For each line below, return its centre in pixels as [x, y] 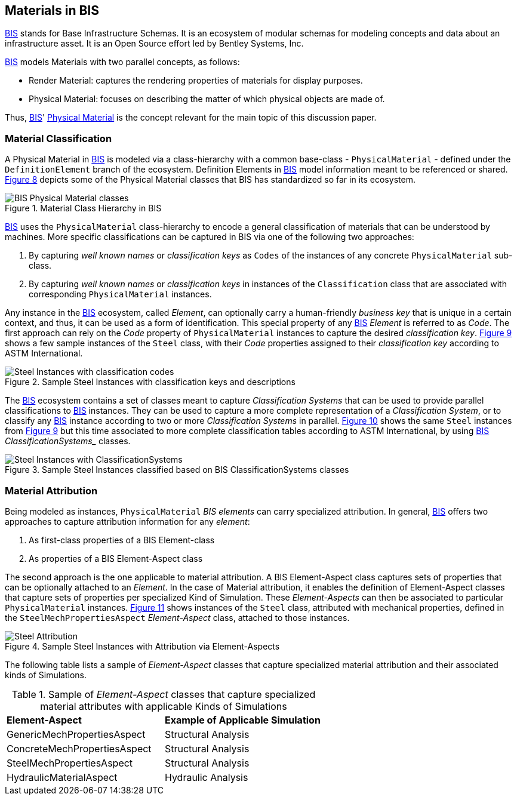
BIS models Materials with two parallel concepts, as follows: [122, 62]
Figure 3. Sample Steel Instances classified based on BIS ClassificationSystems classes [177, 470]
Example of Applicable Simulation [242, 720]
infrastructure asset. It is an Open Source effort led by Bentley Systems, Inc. [154, 44]
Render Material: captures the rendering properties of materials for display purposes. [196, 81]
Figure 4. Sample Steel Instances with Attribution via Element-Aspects [142, 646]
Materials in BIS [52, 10]
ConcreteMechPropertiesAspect [79, 748]
